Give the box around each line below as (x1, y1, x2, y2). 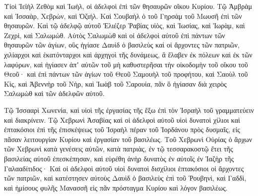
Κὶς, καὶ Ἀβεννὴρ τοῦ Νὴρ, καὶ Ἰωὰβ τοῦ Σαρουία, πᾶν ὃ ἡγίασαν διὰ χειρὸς (4, 78, 227, 89)
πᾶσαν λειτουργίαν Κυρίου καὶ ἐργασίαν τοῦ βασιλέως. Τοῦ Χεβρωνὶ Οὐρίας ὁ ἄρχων (4, 134, 253, 144)
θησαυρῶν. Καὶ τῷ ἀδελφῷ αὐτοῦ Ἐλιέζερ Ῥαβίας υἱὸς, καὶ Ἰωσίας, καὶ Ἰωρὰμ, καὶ (4, 20, 245, 31)
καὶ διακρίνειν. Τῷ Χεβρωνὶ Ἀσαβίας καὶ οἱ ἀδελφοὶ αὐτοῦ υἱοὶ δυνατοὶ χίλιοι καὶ (4, 114, 240, 125)
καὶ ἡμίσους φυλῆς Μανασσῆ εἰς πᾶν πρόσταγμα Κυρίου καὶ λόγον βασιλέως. (4, 182, 228, 193)
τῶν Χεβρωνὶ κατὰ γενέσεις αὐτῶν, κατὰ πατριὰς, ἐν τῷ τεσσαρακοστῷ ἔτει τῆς (4, 144, 233, 154)
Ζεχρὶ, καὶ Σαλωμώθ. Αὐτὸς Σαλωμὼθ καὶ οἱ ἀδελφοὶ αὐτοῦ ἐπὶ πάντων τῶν (4, 30, 225, 40)
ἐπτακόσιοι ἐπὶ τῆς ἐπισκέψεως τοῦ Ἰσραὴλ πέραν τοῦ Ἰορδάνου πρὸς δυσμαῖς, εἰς (4, 124, 240, 135)
